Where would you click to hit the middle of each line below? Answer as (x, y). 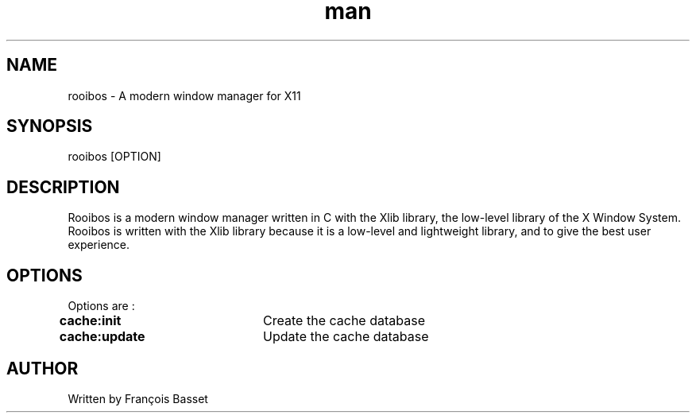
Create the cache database (344, 321)
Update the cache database (346, 337)
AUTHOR (43, 368)
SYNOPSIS (50, 126)
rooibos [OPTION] (114, 157)
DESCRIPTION (63, 187)
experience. (99, 245)
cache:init (90, 321)
